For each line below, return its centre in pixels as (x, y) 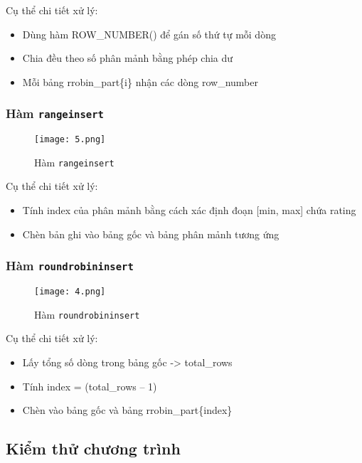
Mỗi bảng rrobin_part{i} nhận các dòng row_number (140, 81)
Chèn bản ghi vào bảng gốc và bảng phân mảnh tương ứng (151, 234)
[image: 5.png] (70, 140)
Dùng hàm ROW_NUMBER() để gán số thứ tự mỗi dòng (149, 34)
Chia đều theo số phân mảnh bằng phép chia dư (128, 58)
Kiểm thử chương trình (93, 448)
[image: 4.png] (70, 292)
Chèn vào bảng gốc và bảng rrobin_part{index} (127, 410)
